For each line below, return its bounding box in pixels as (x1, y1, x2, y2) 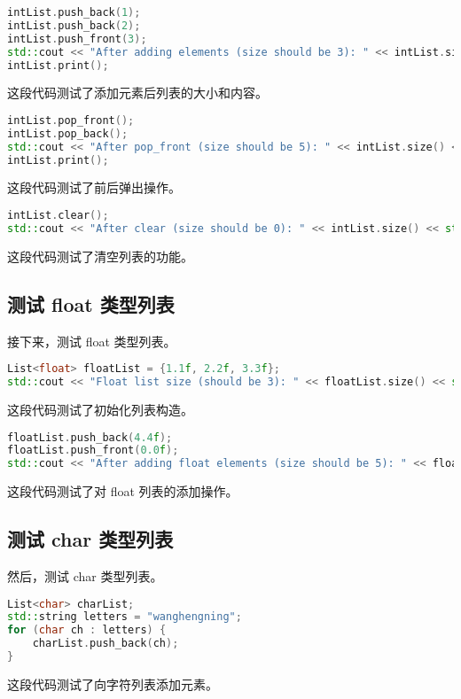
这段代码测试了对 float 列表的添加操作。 (7, 482, 238, 501)
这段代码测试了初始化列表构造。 (7, 400, 193, 418)
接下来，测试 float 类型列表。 (7, 331, 176, 350)
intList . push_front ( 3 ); (7, 32, 147, 45)
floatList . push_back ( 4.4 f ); (7, 431, 173, 444)
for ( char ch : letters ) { (7, 624, 167, 637)
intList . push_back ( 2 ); (7, 19, 141, 32)
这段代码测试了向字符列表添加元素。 (7, 674, 218, 693)
